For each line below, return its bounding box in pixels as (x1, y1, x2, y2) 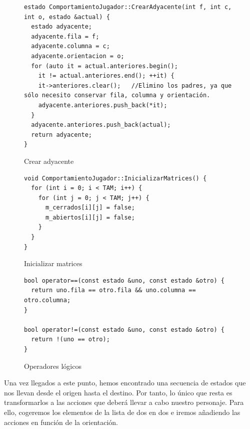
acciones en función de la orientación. (4, 416, 118, 427)
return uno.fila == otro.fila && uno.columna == (31, 287, 196, 294)
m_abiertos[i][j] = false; (45, 213, 135, 221)
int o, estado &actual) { (24, 13, 110, 21)
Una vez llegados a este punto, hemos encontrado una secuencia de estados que (4, 377, 246, 388)
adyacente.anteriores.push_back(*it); (38, 101, 167, 109)
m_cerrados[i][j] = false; (45, 204, 135, 211)
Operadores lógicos (24, 360, 81, 371)
